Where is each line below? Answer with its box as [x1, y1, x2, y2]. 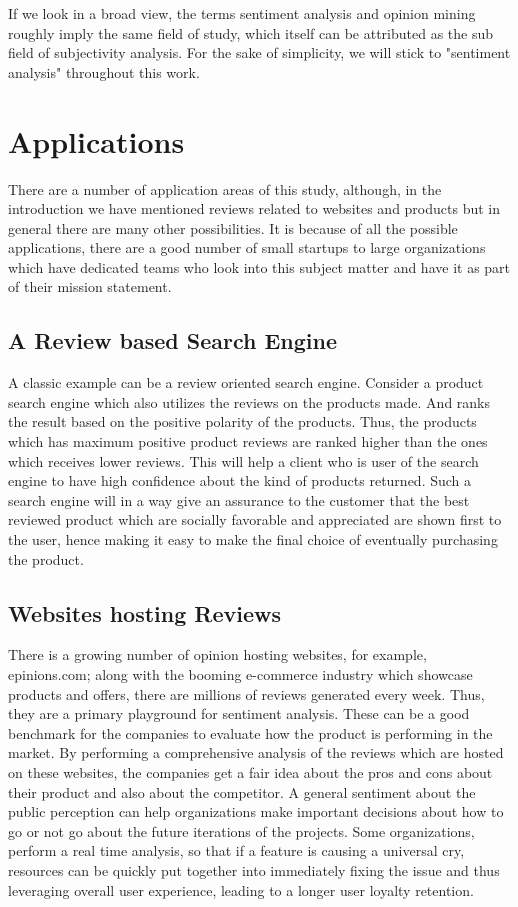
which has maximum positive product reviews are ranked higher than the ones [8, 431, 488, 452]
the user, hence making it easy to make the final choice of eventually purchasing [8, 529, 498, 550]
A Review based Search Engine [8, 325, 337, 356]
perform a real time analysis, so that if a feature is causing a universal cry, [8, 840, 465, 861]
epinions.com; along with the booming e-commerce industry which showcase [8, 664, 473, 684]
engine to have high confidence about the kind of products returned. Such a [8, 470, 472, 491]
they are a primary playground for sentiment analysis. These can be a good [8, 703, 470, 724]
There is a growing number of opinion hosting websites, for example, [8, 644, 427, 665]
